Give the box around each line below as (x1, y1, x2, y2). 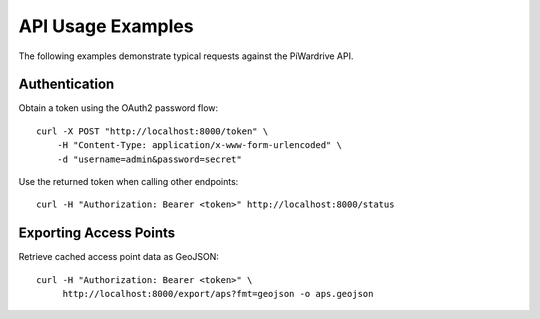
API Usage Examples (18, 15, 194, 37)
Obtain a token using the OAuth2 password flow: (18, 102, 219, 114)
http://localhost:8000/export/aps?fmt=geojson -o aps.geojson (62, 288, 374, 300)
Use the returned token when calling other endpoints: (18, 176, 239, 188)
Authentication (18, 76, 115, 93)
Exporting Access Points (18, 225, 176, 242)
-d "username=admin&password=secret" (56, 153, 242, 165)
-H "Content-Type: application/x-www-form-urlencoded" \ (56, 140, 342, 151)
